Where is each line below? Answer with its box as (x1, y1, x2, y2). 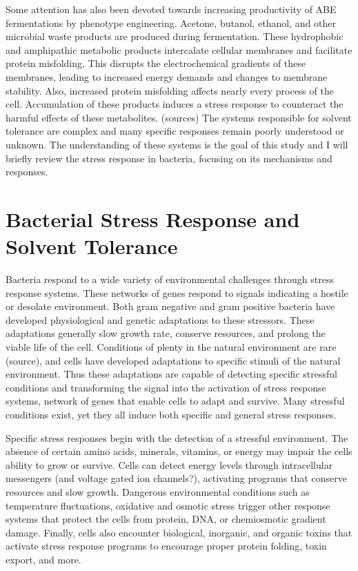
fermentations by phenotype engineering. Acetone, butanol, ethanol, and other (6, 15, 336, 30)
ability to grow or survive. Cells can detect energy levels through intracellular (6, 457, 333, 472)
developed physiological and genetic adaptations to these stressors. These (6, 312, 315, 327)
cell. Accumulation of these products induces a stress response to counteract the (6, 97, 344, 111)
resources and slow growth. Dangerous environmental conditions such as (6, 484, 310, 499)
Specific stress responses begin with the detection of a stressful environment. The (6, 430, 348, 445)
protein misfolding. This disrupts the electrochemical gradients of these (6, 56, 306, 70)
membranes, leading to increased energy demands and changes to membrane (6, 69, 328, 84)
